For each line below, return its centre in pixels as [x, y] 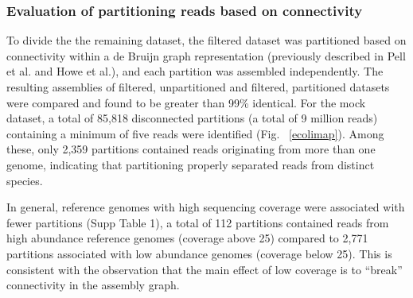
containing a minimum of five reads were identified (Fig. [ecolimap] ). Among [195, 133]
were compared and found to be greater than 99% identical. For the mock [186, 102]
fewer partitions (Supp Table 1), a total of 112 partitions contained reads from [198, 222]
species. [25, 180]
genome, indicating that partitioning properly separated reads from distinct [191, 164]
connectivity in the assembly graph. [93, 285]
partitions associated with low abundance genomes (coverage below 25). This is [199, 253]
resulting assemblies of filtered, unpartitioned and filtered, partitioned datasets [198, 87]
